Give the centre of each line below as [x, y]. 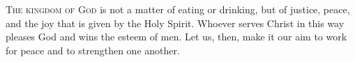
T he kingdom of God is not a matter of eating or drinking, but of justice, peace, [178, 9]
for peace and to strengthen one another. [93, 50]
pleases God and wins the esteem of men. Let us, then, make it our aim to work [176, 37]
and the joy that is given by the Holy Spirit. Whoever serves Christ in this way [175, 23]
